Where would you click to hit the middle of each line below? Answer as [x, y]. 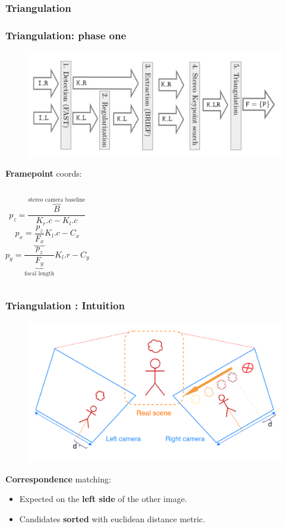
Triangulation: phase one [66, 35]
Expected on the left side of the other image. [103, 499]
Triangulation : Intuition [65, 305]
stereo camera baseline [57, 200]
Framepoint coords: [44, 173]
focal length [40, 273]
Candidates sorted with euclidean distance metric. [112, 518]
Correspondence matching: [58, 479]
